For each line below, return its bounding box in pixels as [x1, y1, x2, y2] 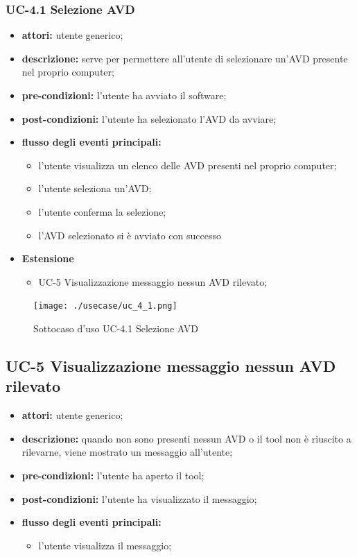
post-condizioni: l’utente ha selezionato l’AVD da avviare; [21, 111, 277, 126]
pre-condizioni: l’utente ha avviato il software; [21, 88, 227, 102]
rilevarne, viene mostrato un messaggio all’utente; [21, 445, 233, 459]
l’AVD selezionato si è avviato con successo [38, 228, 222, 242]
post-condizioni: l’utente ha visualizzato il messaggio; [21, 491, 257, 506]
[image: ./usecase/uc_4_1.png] [33, 301, 177, 311]
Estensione [21, 251, 74, 266]
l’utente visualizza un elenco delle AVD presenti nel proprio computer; [38, 157, 337, 172]
